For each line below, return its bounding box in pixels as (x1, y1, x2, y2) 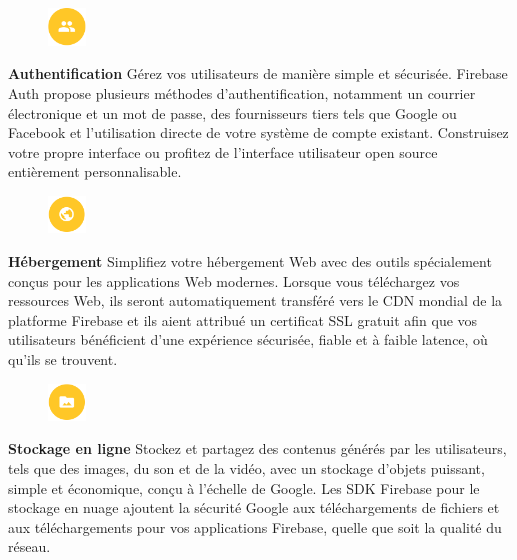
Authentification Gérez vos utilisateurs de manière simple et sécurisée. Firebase (8, 63, 508, 84)
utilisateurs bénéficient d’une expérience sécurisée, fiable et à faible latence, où (8, 329, 488, 350)
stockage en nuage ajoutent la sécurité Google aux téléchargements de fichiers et (8, 497, 500, 518)
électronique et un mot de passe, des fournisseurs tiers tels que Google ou (8, 102, 457, 123)
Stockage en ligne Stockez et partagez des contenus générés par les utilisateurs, (8, 438, 507, 459)
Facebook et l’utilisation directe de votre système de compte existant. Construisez (8, 122, 509, 143)
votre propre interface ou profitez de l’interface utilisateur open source (8, 141, 438, 162)
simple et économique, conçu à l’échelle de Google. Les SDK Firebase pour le (8, 477, 480, 498)
